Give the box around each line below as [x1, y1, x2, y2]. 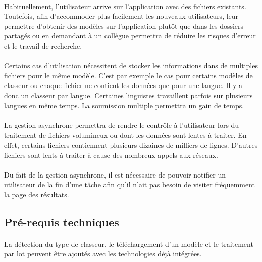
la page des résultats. [4, 189, 69, 199]
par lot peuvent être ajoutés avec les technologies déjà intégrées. [4, 248, 202, 259]
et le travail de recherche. [4, 40, 82, 51]
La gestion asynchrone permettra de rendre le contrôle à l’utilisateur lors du [4, 119, 239, 130]
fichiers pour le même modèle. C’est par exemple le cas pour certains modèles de [4, 70, 253, 80]
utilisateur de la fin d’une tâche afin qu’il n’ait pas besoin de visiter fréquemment [4, 179, 255, 190]
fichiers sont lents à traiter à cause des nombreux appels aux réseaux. [4, 149, 218, 160]
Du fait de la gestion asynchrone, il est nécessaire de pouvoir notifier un [4, 169, 226, 180]
